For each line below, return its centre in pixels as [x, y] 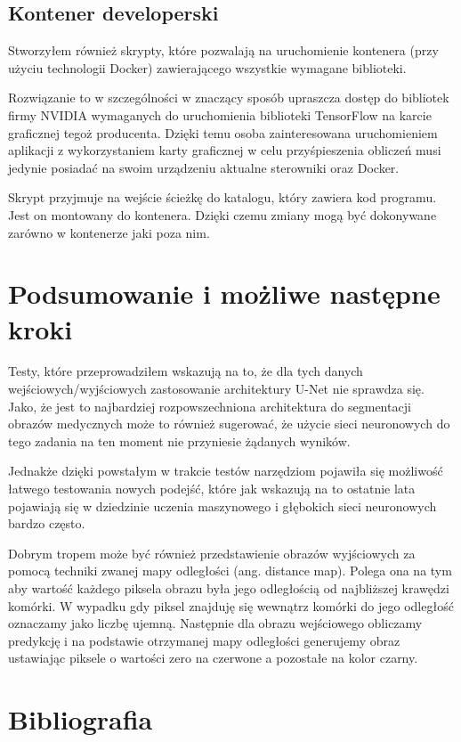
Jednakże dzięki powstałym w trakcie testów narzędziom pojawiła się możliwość [226, 471]
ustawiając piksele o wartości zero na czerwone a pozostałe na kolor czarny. [213, 658]
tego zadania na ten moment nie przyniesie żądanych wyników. [179, 440]
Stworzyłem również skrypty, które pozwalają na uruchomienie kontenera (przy [223, 50]
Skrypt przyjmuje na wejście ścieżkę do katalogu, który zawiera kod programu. [222, 197]
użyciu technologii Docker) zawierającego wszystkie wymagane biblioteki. [207, 67]
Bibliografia [81, 719]
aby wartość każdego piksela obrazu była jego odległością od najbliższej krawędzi [229, 587]
